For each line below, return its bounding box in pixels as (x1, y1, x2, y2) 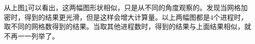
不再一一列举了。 (4, 30, 59, 41)
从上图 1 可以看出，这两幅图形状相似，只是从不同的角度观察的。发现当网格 (4, 2, 241, 12)
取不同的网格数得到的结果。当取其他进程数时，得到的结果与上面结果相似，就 (4, 21, 251, 31)
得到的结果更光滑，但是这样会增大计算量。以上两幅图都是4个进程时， (24, 12, 248, 22)
